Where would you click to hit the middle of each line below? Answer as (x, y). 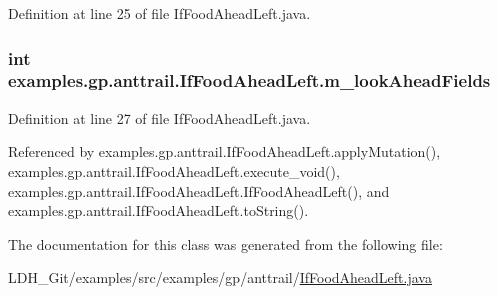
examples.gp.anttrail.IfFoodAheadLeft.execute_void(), (174, 170)
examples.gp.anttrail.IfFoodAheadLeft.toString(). (158, 210)
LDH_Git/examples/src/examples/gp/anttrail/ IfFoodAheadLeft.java (220, 277)
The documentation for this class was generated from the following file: (225, 243)
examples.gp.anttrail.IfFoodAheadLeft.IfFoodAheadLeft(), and (199, 190)
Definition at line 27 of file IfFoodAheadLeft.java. (159, 117)
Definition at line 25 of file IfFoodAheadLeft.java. (159, 13)
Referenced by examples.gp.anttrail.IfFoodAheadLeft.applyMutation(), (224, 151)
